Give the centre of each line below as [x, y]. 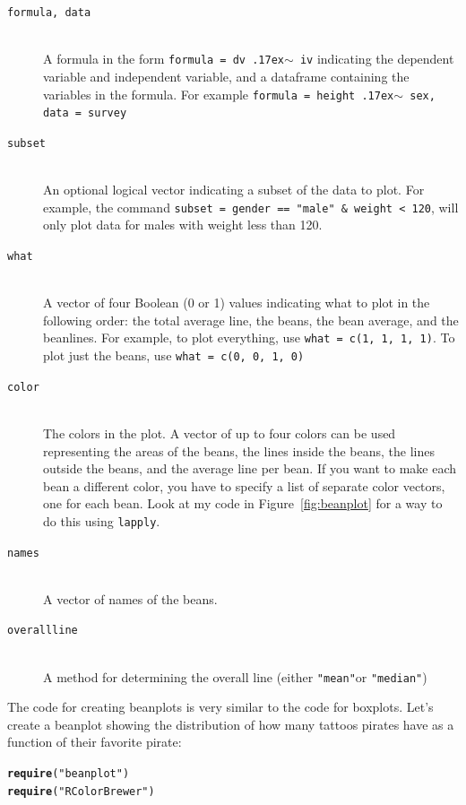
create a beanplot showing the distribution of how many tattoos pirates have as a [231, 724]
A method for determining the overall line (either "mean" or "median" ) [235, 676]
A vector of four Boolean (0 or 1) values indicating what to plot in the [237, 303]
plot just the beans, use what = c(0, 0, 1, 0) [174, 355]
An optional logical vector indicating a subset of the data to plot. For [234, 190]
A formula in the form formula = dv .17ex [164, 59]
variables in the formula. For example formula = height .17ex [219, 94]
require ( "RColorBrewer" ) [81, 791]
